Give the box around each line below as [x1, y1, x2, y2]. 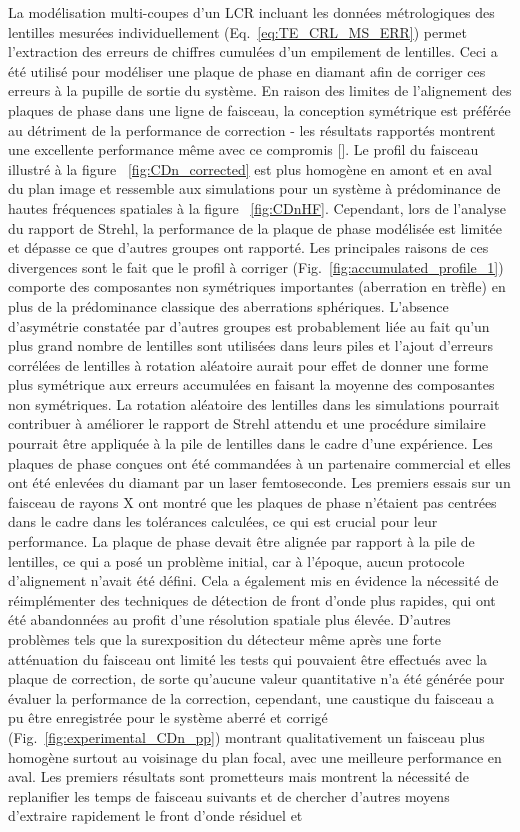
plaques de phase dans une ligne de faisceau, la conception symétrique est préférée [8, 99, 511, 120]
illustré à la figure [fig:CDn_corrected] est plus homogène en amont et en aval [8, 158, 492, 179]
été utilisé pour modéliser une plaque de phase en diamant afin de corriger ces [8, 60, 486, 81]
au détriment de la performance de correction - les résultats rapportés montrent [8, 119, 496, 140]
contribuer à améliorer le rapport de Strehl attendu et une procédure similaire [8, 413, 486, 434]
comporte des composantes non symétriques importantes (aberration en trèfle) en [8, 276, 506, 297]
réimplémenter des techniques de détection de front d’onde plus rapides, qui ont [8, 589, 496, 610]
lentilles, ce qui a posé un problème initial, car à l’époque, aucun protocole [8, 550, 465, 571]
